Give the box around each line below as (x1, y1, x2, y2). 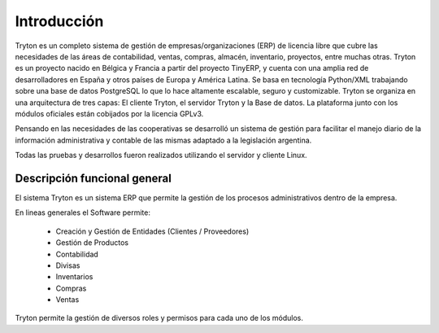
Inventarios (55, 272, 93, 282)
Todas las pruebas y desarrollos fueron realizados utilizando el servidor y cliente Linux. (15, 151, 308, 160)
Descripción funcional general (15, 171, 172, 185)
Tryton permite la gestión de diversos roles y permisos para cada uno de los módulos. (15, 313, 304, 323)
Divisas (55, 261, 80, 270)
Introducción (15, 12, 104, 30)
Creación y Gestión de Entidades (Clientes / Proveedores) (55, 226, 250, 236)
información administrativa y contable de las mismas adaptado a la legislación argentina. (15, 135, 312, 145)
